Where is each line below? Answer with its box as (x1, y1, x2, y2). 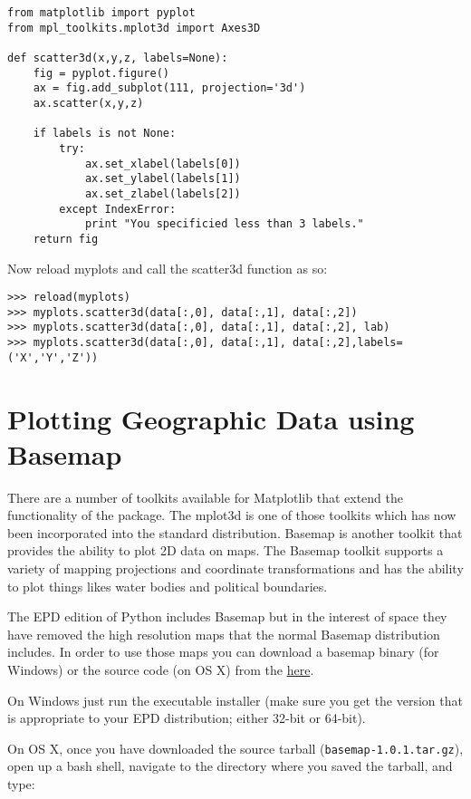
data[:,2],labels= (292, 336, 403, 350)
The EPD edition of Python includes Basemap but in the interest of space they (7, 607, 447, 626)
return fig (33, 232, 99, 245)
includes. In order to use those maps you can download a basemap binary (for (7, 642, 439, 661)
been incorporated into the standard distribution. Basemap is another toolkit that (7, 523, 463, 542)
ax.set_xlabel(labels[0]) (84, 157, 241, 170)
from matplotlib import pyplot (7, 6, 196, 19)
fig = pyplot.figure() (33, 66, 169, 80)
